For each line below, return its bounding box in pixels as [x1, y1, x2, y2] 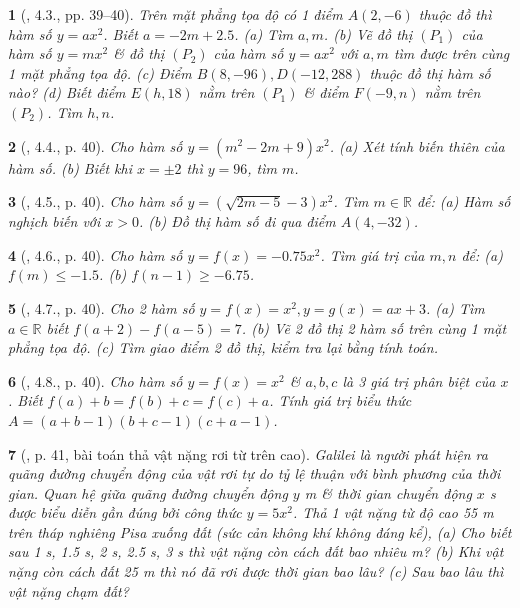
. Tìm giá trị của [320, 244, 425, 265]
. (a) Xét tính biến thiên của [329, 135, 505, 156]
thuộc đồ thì [418, 4, 492, 24]
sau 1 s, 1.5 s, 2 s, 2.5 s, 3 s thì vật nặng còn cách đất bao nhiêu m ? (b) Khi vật [8, 541, 504, 562]
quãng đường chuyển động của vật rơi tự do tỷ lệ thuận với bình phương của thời [8, 463, 501, 484]
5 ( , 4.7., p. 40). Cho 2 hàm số [8, 297, 195, 318]
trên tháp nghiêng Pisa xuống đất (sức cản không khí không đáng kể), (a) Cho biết [8, 521, 512, 542]
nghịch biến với [8, 211, 101, 232]
